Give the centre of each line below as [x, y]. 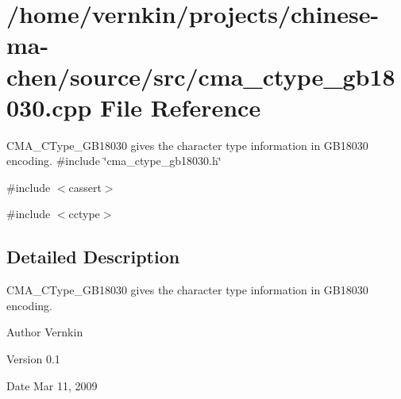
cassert [85, 187]
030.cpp [49, 107]
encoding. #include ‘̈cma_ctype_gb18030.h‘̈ [114, 161]
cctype [84, 214]
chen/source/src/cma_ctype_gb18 [201, 76]
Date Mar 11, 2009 [52, 385]
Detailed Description [93, 257]
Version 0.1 [33, 359]
